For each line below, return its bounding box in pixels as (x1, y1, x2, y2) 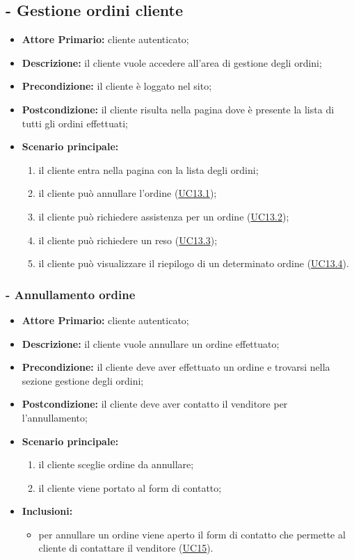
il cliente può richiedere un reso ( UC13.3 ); (38, 232, 218, 247)
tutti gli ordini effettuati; (22, 115, 128, 130)
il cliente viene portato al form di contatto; (38, 480, 222, 495)
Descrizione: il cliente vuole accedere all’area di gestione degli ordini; (22, 55, 322, 70)
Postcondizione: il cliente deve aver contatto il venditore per (22, 397, 288, 411)
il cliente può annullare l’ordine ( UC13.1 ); (38, 186, 217, 200)
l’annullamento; (22, 410, 88, 424)
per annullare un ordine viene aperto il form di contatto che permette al (38, 527, 346, 541)
